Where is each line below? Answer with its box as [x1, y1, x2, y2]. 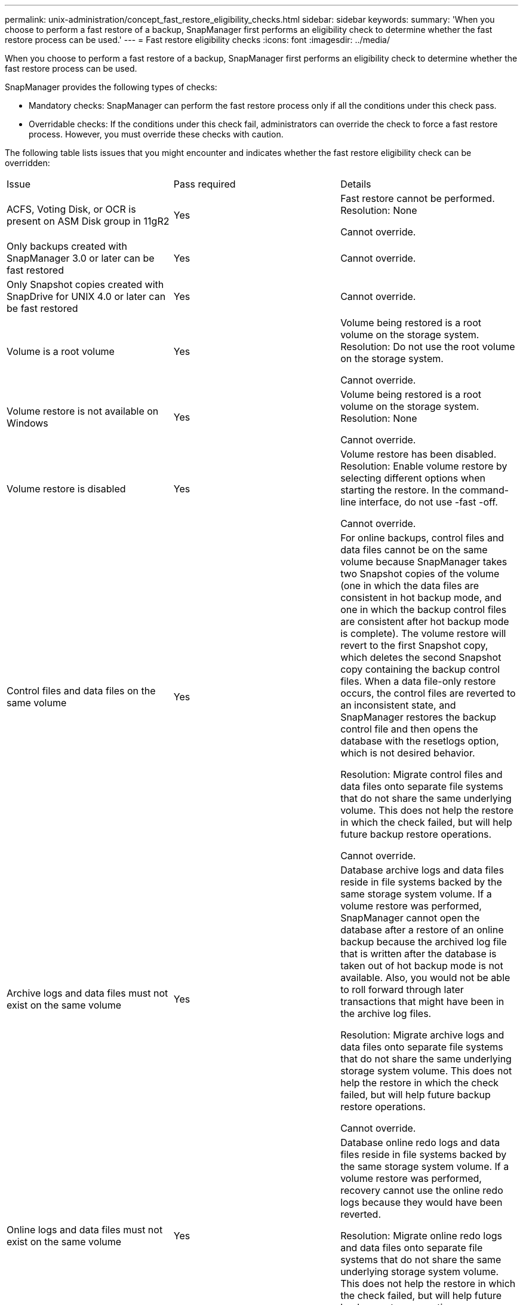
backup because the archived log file [340, 936, 507, 948]
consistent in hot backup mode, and [340, 592, 502, 604]
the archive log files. [340, 1007, 432, 1019]
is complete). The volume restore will [340, 627, 506, 639]
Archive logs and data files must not [7, 987, 168, 999]
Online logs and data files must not [7, 1224, 163, 1236]
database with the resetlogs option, [340, 735, 499, 747]
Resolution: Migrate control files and [340, 768, 503, 780]
